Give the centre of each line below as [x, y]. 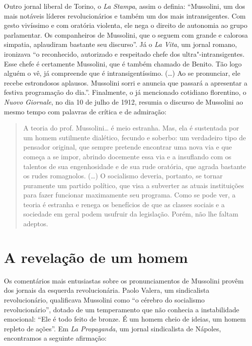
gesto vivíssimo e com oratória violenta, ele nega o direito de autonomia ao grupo [126, 25]
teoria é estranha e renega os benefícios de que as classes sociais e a [124, 204]
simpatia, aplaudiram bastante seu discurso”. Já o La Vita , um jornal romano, [121, 44]
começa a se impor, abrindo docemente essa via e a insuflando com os [127, 156]
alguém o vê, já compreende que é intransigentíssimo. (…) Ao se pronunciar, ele [122, 73]
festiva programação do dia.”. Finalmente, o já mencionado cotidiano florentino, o [125, 92]
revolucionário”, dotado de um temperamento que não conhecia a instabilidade [122, 309]
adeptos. [36, 224]
